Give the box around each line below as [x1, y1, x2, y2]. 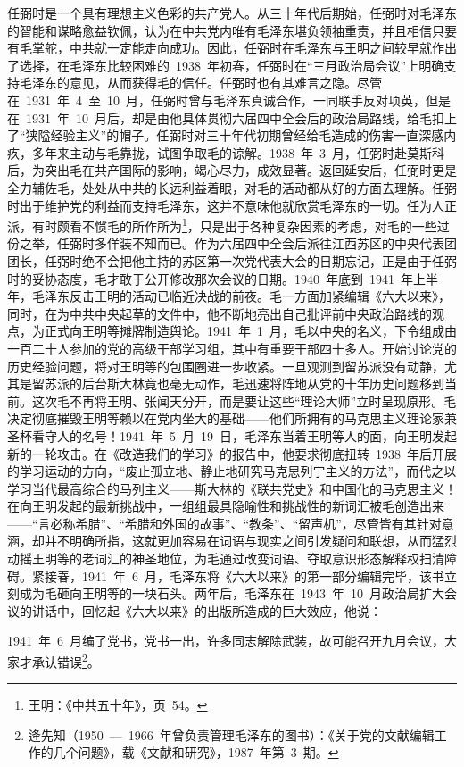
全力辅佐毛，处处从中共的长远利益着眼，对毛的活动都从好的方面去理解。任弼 [7, 178, 457, 196]
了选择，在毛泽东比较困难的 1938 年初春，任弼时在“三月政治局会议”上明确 [7, 55, 444, 74]
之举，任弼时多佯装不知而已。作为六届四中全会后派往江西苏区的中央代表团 [19, 234, 457, 253]
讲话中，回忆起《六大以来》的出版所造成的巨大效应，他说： [31, 601, 382, 620]
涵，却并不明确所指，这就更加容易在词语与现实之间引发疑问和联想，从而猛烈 [7, 531, 457, 550]
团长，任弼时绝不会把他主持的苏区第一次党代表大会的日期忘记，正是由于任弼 [7, 251, 457, 270]
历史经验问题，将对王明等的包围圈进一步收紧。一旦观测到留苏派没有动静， [7, 356, 444, 375]
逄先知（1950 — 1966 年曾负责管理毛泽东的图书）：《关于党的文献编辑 [28, 725, 435, 744]
